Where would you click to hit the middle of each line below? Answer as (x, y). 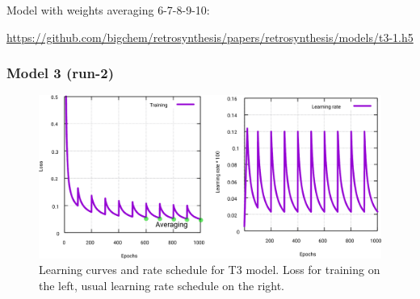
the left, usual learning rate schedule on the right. (162, 286)
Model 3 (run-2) (60, 73)
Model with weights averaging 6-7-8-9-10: (108, 10)
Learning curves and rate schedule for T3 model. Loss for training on (210, 270)
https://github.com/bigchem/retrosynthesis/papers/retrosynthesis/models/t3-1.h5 (210, 37)
